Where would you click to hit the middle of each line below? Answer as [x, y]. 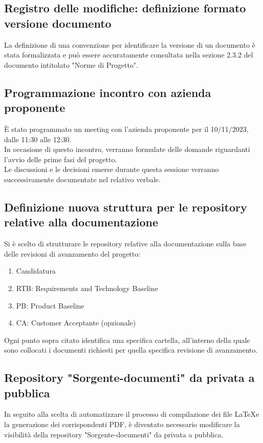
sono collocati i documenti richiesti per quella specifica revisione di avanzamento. [131, 350]
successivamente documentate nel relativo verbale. [82, 179]
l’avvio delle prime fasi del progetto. [61, 159]
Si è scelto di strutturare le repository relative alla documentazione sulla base [125, 244]
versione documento [58, 23]
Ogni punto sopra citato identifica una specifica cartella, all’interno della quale [127, 340]
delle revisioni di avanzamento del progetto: [72, 253]
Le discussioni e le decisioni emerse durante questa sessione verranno [112, 169]
